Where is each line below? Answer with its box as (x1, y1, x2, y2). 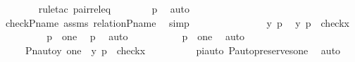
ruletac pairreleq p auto (38, 1, 190, 15)
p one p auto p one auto (46, 29, 245, 44)
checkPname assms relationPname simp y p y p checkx (5, 15, 349, 30)
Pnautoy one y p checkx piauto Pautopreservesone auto (25, 42, 341, 57)
